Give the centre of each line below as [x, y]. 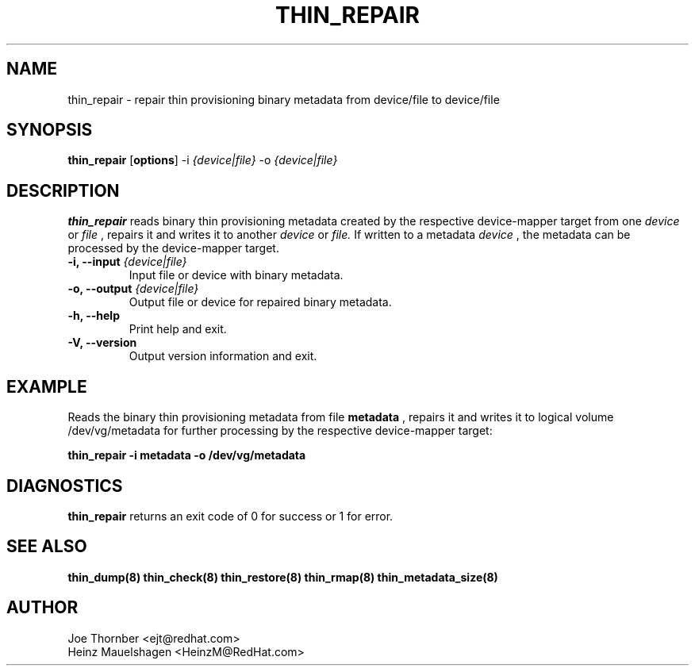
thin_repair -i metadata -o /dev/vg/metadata [187, 455]
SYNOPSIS [50, 130]
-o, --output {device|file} [133, 289]
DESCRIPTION [63, 190]
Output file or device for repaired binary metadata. [260, 302]
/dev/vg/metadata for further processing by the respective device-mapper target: [280, 431]
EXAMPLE [47, 386]
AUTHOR [42, 608]
